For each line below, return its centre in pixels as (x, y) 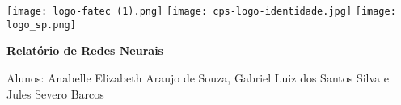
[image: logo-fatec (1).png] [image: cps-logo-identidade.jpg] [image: (201, 11)
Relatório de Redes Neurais (85, 50)
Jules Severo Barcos (55, 93)
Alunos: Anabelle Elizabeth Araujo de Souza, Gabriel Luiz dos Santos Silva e (198, 77)
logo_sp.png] (41, 25)
